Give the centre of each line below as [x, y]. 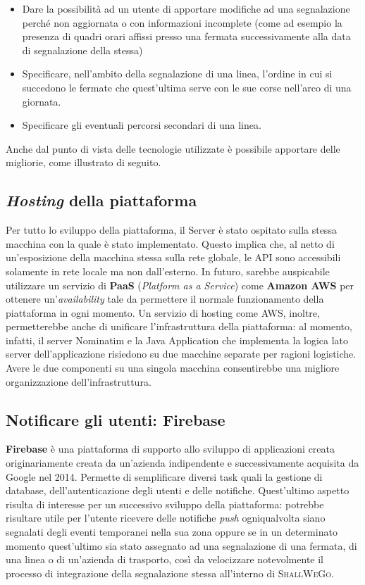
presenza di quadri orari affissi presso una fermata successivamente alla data [186, 36]
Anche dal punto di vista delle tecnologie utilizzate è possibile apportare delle [173, 148]
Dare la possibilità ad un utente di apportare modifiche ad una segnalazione [186, 8]
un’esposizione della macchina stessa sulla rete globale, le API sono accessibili [173, 257]
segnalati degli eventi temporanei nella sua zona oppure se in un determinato [172, 532]
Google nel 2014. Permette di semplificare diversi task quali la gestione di [164, 476]
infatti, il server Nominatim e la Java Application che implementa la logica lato [177, 340]
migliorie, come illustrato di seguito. [83, 162]
